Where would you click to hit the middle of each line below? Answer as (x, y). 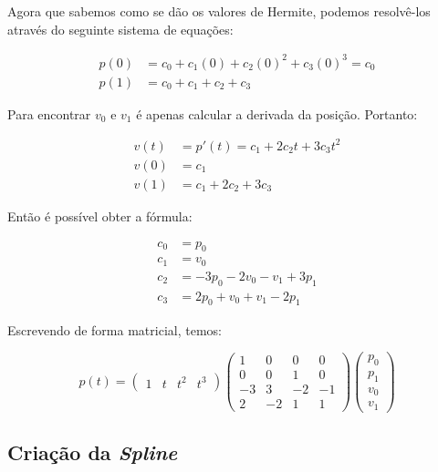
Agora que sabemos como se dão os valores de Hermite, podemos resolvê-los (219, 11)
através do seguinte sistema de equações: (120, 29)
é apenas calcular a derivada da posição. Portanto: (277, 113)
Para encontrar (49, 113)
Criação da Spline (93, 452)
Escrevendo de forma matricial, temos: (115, 329)
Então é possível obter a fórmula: (100, 215)
